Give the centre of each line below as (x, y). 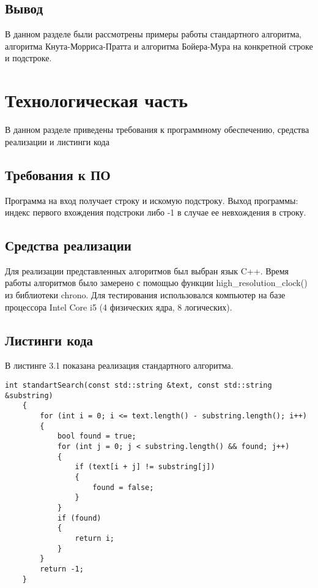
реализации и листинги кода (57, 141)
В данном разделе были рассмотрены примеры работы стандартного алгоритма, (153, 34)
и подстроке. (28, 58)
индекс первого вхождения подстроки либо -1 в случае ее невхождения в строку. (156, 212)
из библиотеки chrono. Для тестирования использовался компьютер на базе (145, 295)
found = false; (123, 487)
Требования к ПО (58, 174)
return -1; (62, 569)
